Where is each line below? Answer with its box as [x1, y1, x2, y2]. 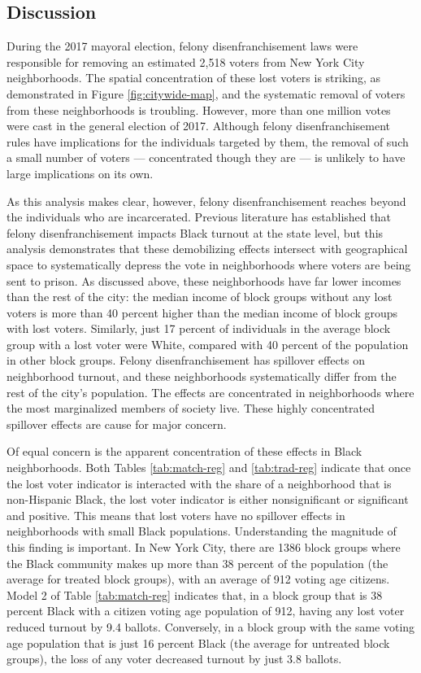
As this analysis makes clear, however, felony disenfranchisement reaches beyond [7, 192, 406, 209]
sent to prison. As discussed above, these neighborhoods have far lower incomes [7, 272, 401, 289]
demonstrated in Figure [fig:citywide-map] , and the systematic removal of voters [7, 85, 406, 102]
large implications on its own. [7, 164, 154, 181]
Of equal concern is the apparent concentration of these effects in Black [7, 443, 362, 460]
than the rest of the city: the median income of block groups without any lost [7, 288, 393, 305]
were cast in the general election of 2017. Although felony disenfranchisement [7, 117, 391, 134]
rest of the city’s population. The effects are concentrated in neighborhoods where [7, 383, 414, 400]
